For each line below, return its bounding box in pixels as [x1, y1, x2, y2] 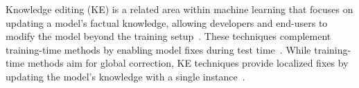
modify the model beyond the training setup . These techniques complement [6, 29, 331, 43]
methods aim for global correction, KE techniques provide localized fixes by [27, 56, 349, 70]
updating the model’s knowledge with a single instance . [6, 69, 245, 83]
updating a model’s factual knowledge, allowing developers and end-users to [6, 15, 328, 30]
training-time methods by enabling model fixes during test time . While [6, 42, 311, 56]
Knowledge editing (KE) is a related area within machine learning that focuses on [6, 2, 353, 16]
